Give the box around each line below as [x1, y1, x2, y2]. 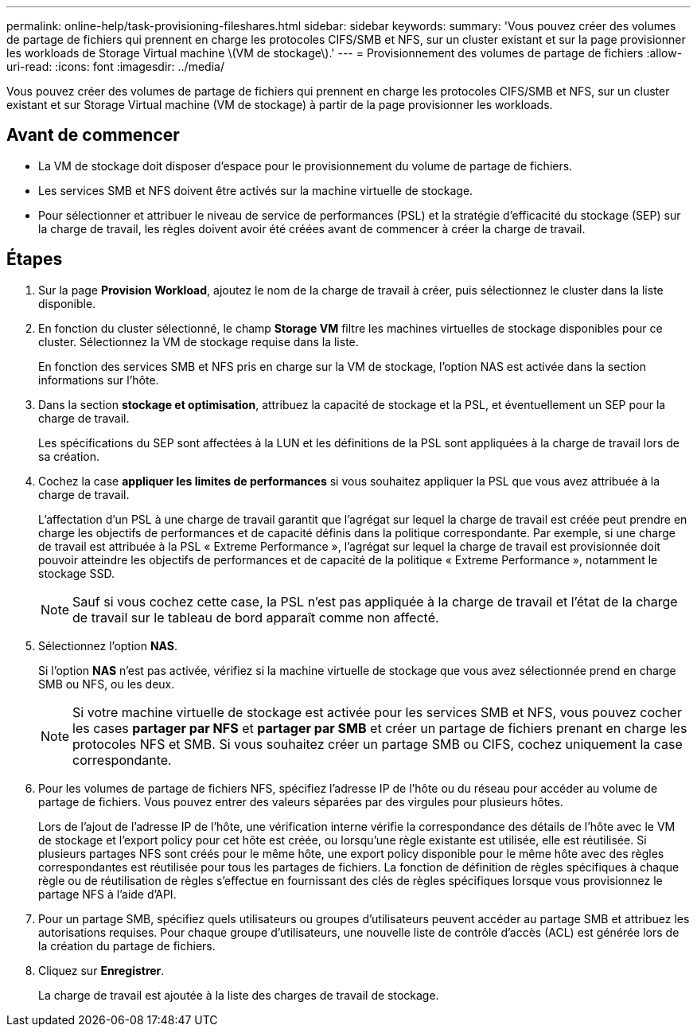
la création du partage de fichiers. [38, 938, 216, 953]
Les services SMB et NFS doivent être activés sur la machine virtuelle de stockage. [38, 183, 473, 197]
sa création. [38, 449, 100, 463]
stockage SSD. [38, 566, 115, 580]
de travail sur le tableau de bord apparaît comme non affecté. [72, 609, 439, 626]
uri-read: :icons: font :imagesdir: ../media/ [6, 60, 224, 73]
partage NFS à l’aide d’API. [38, 887, 177, 901]
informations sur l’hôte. [38, 372, 159, 387]
